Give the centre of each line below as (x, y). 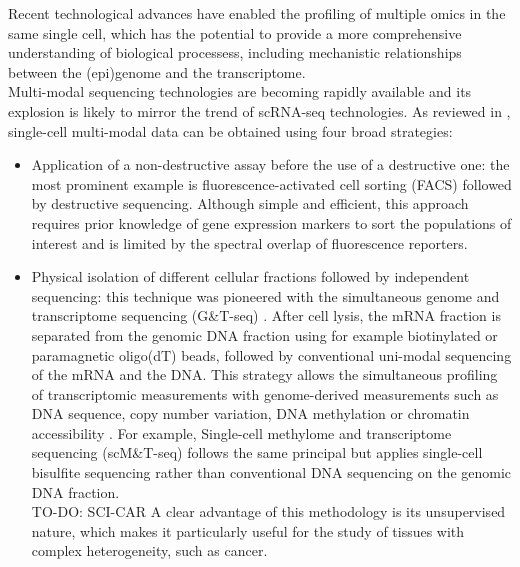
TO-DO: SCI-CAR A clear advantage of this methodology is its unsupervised (268, 511)
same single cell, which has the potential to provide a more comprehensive (235, 32)
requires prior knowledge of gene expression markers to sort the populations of (271, 222)
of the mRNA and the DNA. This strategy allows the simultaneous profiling (264, 374)
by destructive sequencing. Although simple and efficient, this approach (250, 203)
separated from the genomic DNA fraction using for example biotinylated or (264, 334)
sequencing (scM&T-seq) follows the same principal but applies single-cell (257, 452)
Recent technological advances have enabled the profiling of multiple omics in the (257, 13)
